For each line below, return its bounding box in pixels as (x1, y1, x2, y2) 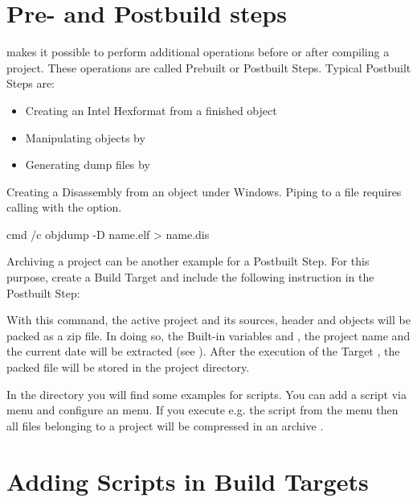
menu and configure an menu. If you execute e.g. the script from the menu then (6, 401, 399, 418)
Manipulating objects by (25, 129, 145, 146)
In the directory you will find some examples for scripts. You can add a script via (6, 385, 407, 402)
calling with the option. (6, 199, 122, 216)
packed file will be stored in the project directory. (6, 359, 250, 376)
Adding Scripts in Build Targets (6, 464, 369, 497)
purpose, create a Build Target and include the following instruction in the (6, 269, 374, 286)
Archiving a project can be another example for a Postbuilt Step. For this (6, 253, 370, 270)
